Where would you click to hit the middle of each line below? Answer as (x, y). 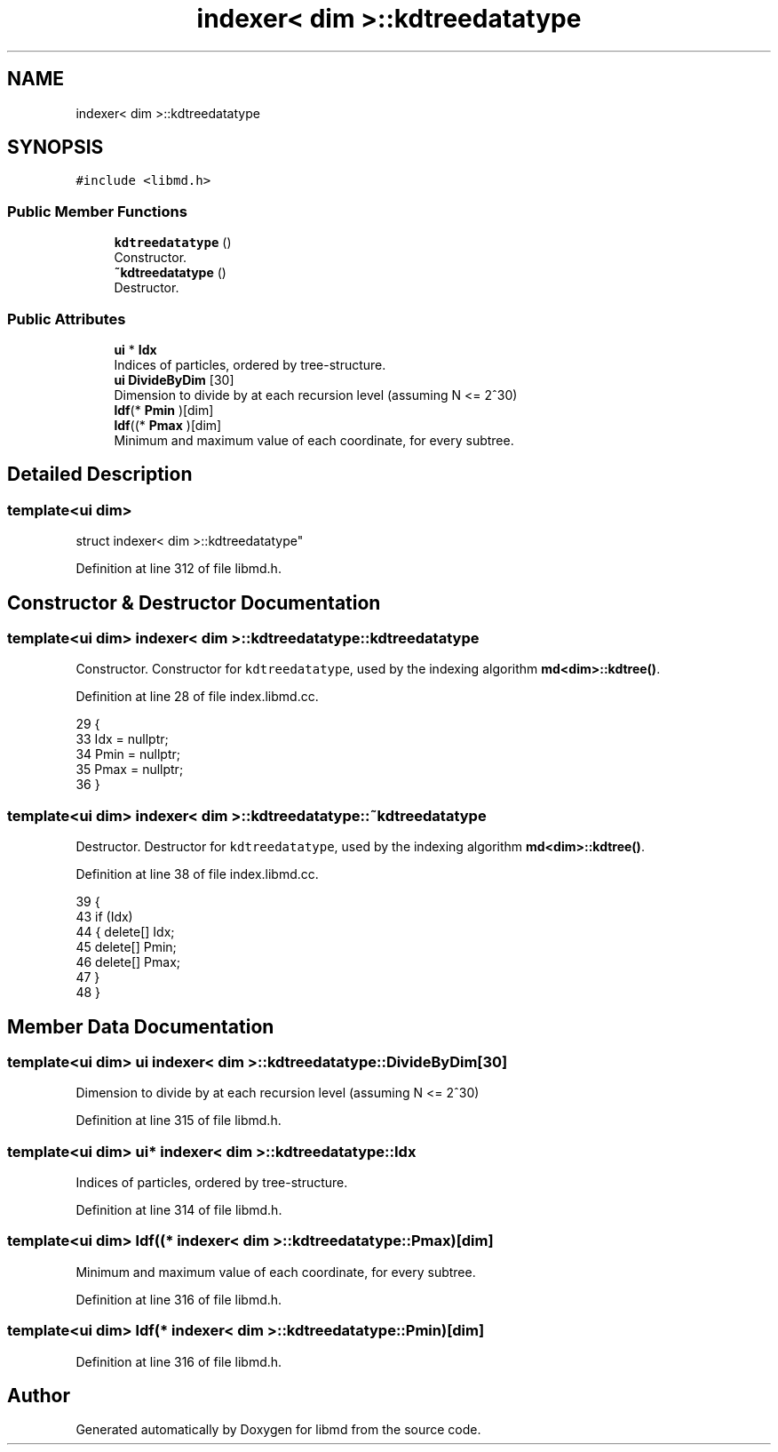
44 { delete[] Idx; (125, 932)
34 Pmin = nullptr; (128, 754)
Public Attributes (67, 319)
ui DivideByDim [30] (174, 379)
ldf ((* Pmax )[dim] (168, 425)
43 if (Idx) (104, 917)
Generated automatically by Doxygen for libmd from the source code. (278, 1430)
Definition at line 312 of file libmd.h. (179, 569)
